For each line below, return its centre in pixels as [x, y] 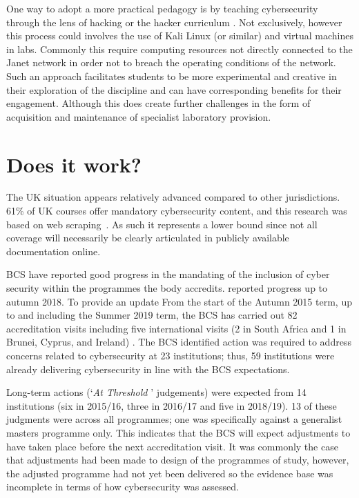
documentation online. [54, 251]
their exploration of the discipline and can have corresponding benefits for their [174, 89]
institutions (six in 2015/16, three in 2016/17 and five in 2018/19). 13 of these [172, 405]
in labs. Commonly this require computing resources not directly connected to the [179, 49]
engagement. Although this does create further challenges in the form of [158, 103]
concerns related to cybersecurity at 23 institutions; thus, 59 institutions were [171, 355]
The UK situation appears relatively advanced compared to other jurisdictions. [173, 197]
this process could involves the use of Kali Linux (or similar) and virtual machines [180, 36]
